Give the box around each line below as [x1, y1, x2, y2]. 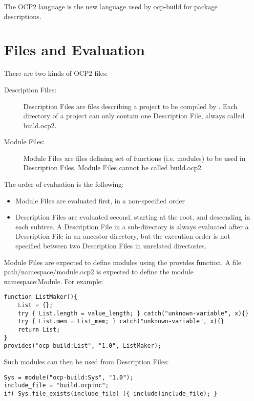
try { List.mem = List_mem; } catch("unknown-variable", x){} [18, 318, 225, 325]
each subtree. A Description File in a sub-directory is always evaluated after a [15, 221, 249, 231]
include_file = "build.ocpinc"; [4, 382, 109, 389]
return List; [18, 326, 60, 334]
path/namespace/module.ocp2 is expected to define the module [4, 267, 193, 277]
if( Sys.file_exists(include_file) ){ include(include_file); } [4, 390, 217, 397]
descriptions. [4, 11, 42, 21]
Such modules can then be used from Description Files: [4, 356, 169, 366]
